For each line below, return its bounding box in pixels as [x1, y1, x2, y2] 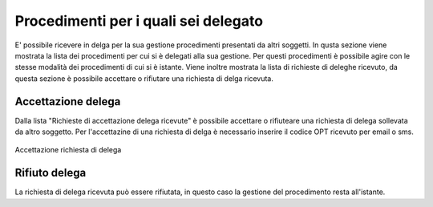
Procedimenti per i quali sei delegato [14, 12, 264, 30]
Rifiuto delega [14, 166, 87, 180]
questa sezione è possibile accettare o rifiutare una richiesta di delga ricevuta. [14, 73, 274, 83]
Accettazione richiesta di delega [14, 145, 122, 155]
